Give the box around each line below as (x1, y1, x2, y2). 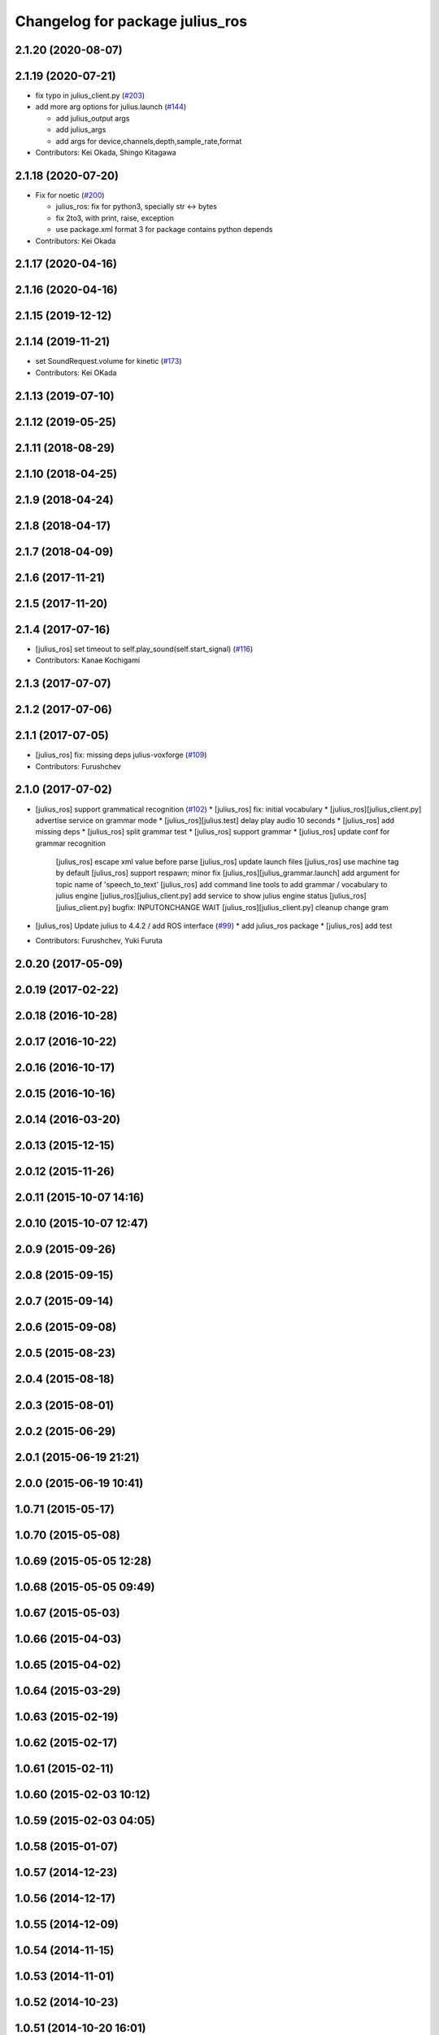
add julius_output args (55, 113, 130, 123)
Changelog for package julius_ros (15, 12, 248, 30)
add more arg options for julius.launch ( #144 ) (35, 102, 187, 112)
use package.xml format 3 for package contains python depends (55, 225, 273, 234)
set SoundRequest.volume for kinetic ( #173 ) (35, 357, 182, 366)
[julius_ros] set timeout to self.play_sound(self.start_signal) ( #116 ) (35, 644, 254, 654)
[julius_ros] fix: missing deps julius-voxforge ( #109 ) (35, 750, 207, 760)
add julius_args (55, 125, 106, 134)
